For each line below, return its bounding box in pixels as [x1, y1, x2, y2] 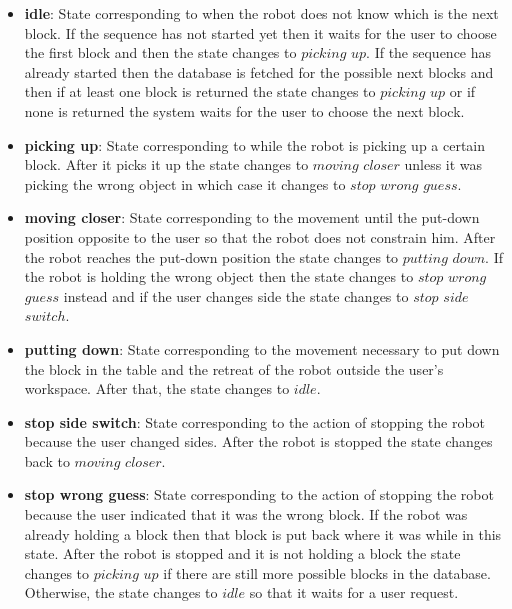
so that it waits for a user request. [249, 582, 459, 603]
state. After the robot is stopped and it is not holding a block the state [24, 543, 461, 564]
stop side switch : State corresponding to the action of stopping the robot [24, 411, 486, 432]
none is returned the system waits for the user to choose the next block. [24, 100, 465, 121]
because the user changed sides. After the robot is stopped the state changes [24, 431, 493, 452]
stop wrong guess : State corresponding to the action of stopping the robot [24, 484, 494, 505]
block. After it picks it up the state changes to [24, 154, 309, 175]
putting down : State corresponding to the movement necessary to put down [24, 338, 500, 359]
